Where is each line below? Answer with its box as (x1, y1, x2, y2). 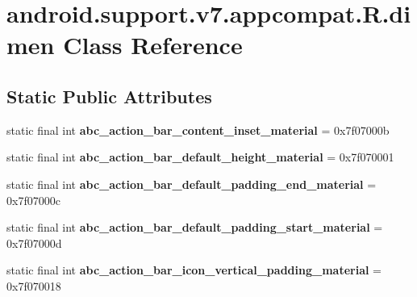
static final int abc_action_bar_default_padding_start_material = (6, 219, 383, 236)
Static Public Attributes (6, 83, 212, 108)
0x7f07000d (6, 234, 62, 251)
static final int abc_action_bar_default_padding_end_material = (6, 175, 377, 192)
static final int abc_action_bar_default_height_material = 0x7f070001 (6, 148, 394, 165)
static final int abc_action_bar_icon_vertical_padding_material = (6, 261, 382, 278)
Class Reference (63, 28, 243, 61)
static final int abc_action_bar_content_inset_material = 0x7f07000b (6, 121, 390, 138)
